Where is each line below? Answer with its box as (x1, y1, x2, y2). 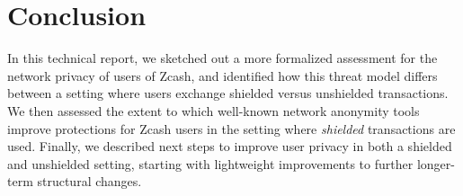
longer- (416, 154, 455, 173)
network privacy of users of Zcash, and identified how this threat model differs (7, 66, 438, 85)
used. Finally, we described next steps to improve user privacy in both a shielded (7, 137, 452, 156)
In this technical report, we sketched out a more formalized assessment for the (7, 49, 438, 67)
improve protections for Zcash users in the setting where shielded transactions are (7, 119, 456, 138)
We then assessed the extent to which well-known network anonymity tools (7, 101, 420, 120)
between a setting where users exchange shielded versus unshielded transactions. (7, 84, 449, 102)
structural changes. (37, 172, 142, 191)
